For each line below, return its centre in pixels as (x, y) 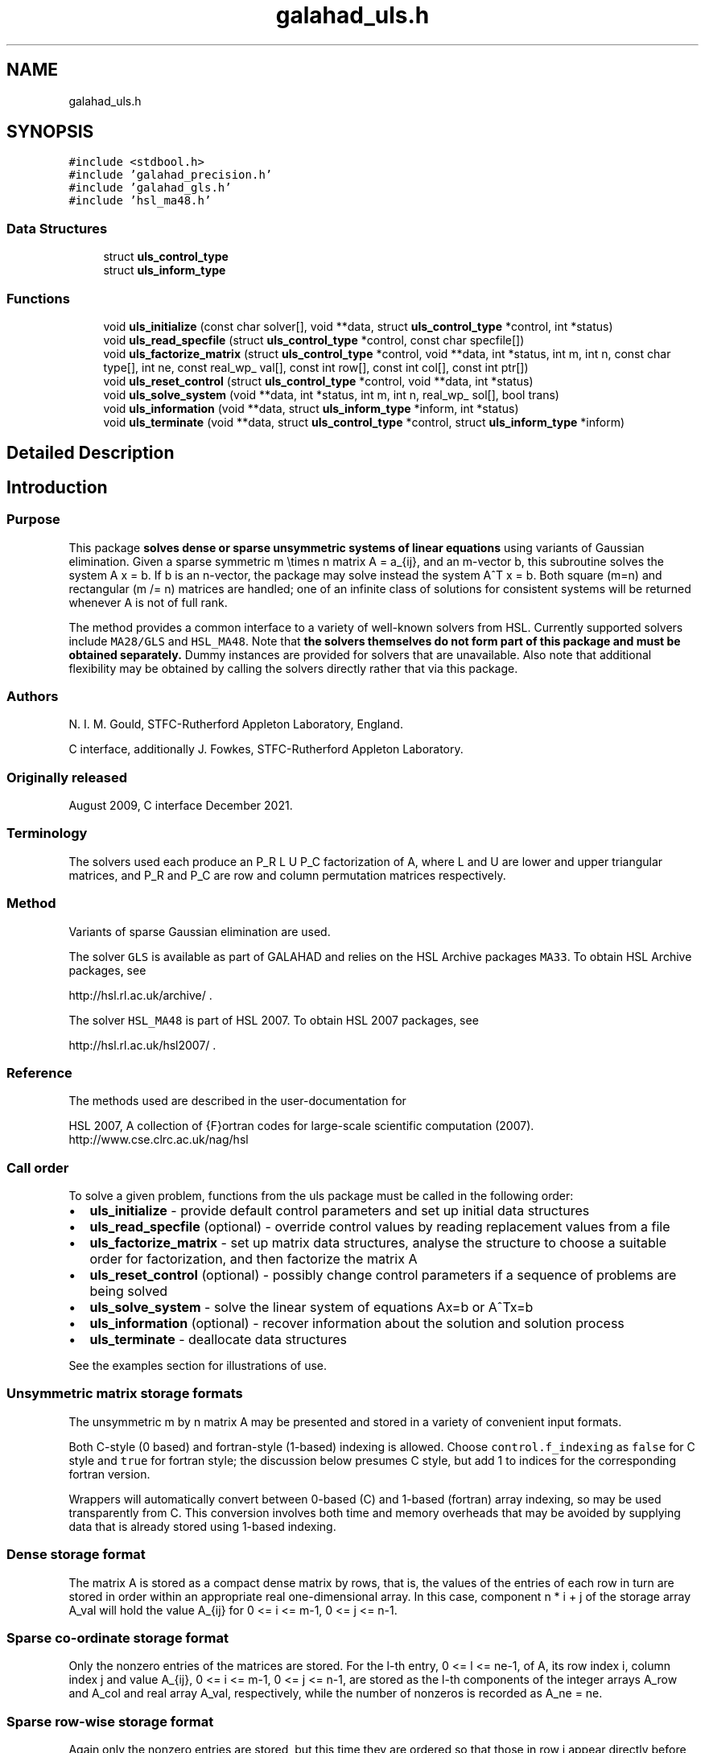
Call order (38, 1167)
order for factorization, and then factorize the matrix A (254, 1259)
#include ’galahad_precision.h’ (171, 175)
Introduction (57, 487)
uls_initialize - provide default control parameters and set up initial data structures (340, 1211)
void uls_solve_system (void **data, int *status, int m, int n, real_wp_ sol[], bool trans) (331, 394)
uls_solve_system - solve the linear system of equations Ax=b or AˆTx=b (311, 1308)
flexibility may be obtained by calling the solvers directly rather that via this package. (293, 668)
